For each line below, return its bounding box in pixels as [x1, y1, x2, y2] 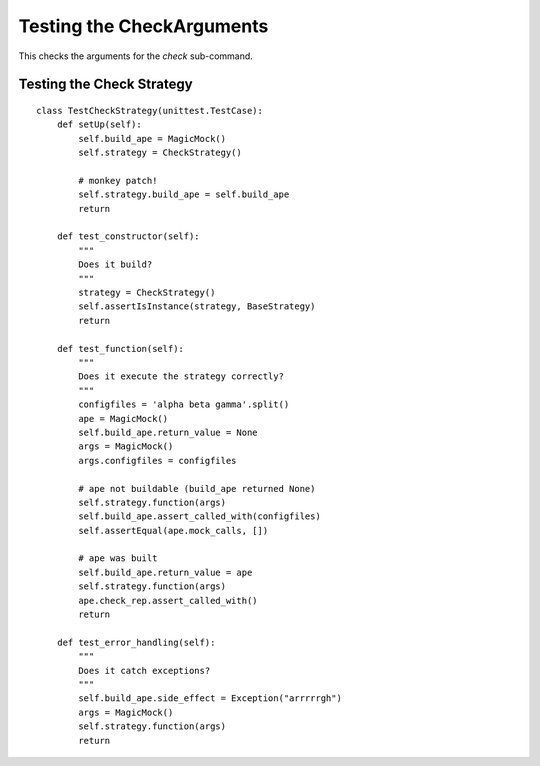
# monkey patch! [78, 175, 158, 186]
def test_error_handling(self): [56, 636, 216, 648]
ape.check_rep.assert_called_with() [78, 595, 259, 606]
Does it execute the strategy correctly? [78, 371, 285, 382]
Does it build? [78, 259, 153, 270]
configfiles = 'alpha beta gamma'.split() [78, 399, 290, 410]
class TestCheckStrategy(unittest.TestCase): [36, 105, 264, 116]
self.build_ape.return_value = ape [78, 566, 253, 578]
